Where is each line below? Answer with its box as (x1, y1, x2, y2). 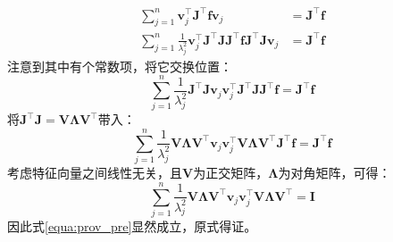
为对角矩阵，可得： (278, 163, 391, 182)
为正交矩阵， (193, 163, 269, 182)
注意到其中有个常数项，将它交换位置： (7, 56, 232, 75)
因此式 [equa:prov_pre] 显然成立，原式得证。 (7, 216, 257, 235)
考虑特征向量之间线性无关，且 (7, 163, 182, 182)
